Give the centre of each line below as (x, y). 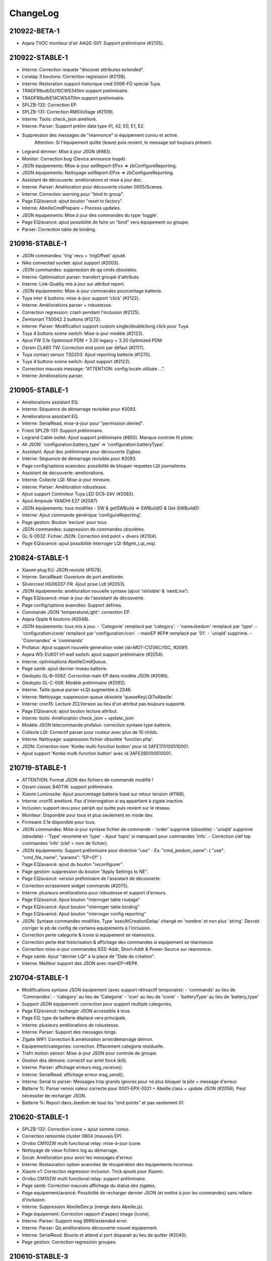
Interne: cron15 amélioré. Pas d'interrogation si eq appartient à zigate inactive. (103, 801)
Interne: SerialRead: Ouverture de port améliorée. (73, 577)
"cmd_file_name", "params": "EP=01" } (62, 857)
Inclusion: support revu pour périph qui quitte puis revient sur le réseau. (96, 808)
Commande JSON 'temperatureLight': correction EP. (76, 612)
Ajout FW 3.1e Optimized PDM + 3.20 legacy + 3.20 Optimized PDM (92, 340)
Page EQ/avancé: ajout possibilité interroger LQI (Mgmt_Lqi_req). (89, 543)
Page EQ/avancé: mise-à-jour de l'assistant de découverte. (83, 598)
